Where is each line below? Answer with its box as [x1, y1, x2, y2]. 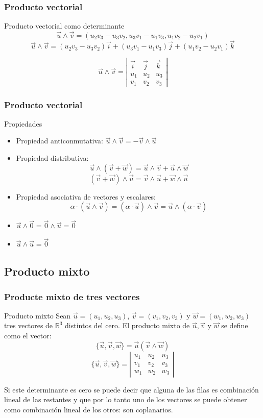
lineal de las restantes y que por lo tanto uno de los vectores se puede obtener [4, 394, 247, 405]
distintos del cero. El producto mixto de [65, 320, 190, 331]
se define [221, 320, 248, 331]
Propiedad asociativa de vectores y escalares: [16, 191, 156, 202]
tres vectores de [4, 320, 53, 331]
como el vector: [4, 330, 52, 341]
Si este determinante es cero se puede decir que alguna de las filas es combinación [4, 384, 259, 395]
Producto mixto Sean [4, 310, 71, 321]
